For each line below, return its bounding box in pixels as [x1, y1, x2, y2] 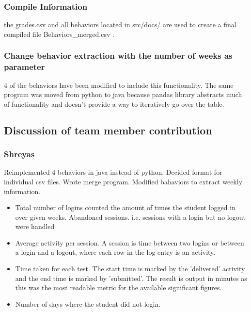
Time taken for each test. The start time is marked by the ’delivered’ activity [15, 263, 245, 274]
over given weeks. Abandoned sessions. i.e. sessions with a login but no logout [15, 212, 246, 222]
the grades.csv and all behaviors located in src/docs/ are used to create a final [4, 19, 236, 30]
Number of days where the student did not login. [15, 298, 161, 309]
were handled [15, 221, 55, 231]
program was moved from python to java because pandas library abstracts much [4, 89, 242, 99]
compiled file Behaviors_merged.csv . [4, 29, 114, 39]
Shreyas [4, 148, 35, 160]
